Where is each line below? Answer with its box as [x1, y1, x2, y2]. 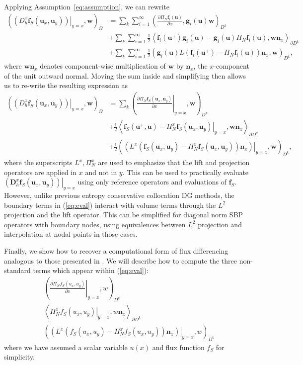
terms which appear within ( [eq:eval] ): [33, 265, 149, 275]
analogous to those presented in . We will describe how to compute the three [4, 255, 237, 266]
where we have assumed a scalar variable [4, 342, 128, 352]
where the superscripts [4, 157, 73, 167]
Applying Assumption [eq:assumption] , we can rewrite [4, 1, 169, 11]
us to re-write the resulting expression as [4, 80, 128, 91]
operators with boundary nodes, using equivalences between [4, 219, 186, 229]
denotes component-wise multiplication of [40, 61, 166, 71]
